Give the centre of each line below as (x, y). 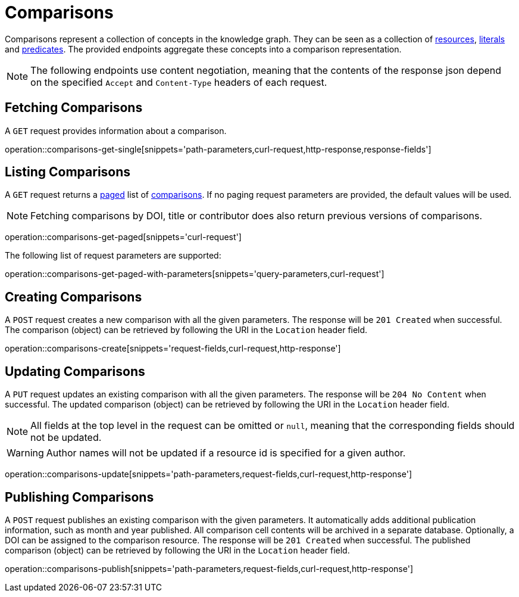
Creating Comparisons (74, 297)
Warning (25, 453)
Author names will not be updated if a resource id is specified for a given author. (226, 453)
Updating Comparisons (75, 371)
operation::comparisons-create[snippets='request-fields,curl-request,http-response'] (173, 349)
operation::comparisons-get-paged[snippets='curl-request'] (123, 237)
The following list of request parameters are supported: (113, 256)
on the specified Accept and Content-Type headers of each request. (179, 82)
